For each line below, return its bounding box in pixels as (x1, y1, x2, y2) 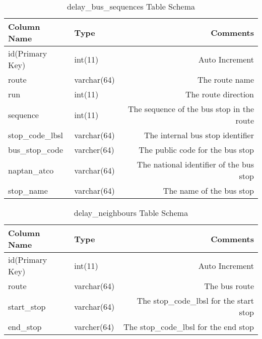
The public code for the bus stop (139, 144, 254, 155)
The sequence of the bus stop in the (127, 103, 254, 115)
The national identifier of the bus (137, 158, 254, 170)
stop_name (8, 185, 48, 196)
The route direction (185, 88, 254, 100)
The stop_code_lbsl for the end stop (123, 321, 254, 332)
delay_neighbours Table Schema (74, 207, 188, 218)
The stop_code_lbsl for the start (137, 295, 254, 306)
